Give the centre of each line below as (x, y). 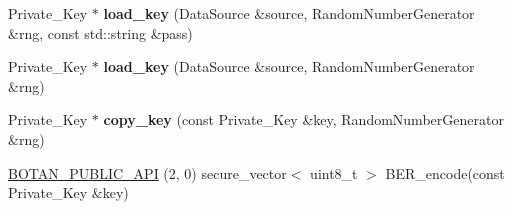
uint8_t (334, 172)
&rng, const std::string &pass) (100, 32)
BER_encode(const (445, 172)
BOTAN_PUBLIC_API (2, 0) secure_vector (147, 172)
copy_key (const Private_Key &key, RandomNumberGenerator (303, 119)
